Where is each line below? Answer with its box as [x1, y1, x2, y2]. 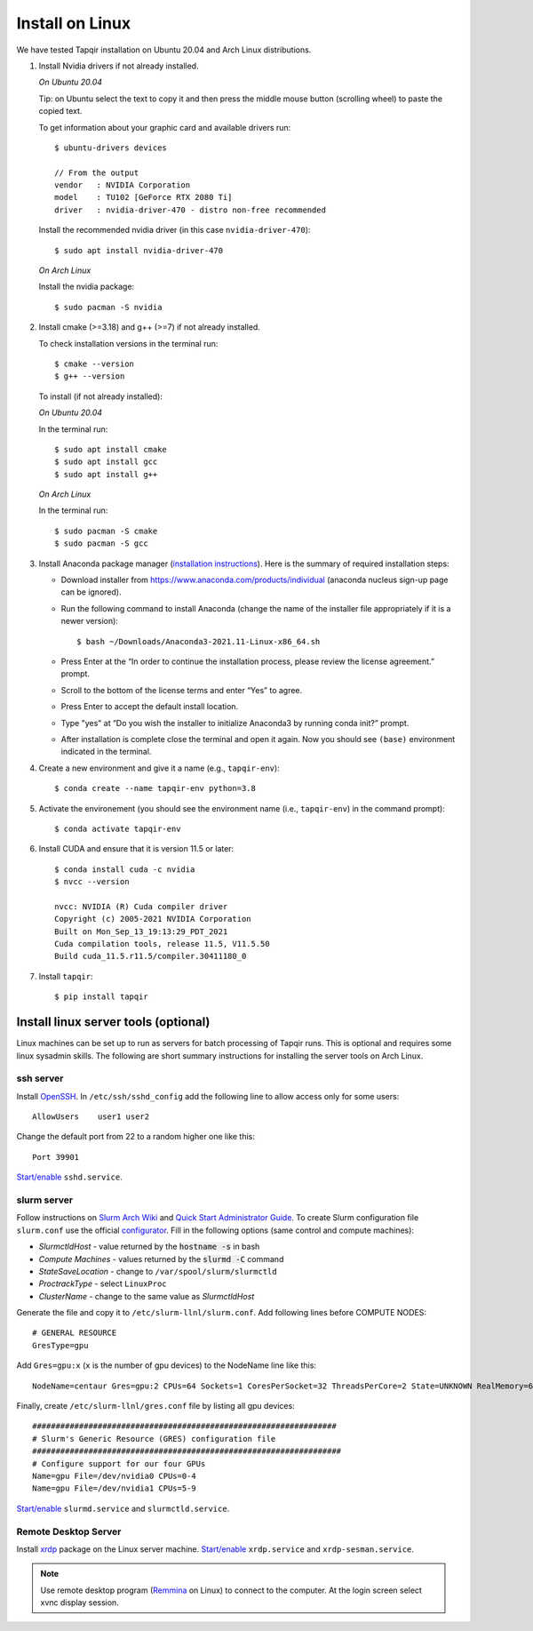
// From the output [54, 167, 139, 178]
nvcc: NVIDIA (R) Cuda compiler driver [54, 901, 228, 911]
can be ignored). [60, 587, 122, 597]
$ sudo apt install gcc [54, 457, 158, 467]
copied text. [38, 106, 83, 116]
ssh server [16, 1072, 64, 1084]
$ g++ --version [54, 372, 125, 381]
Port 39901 [32, 1152, 80, 1162]
